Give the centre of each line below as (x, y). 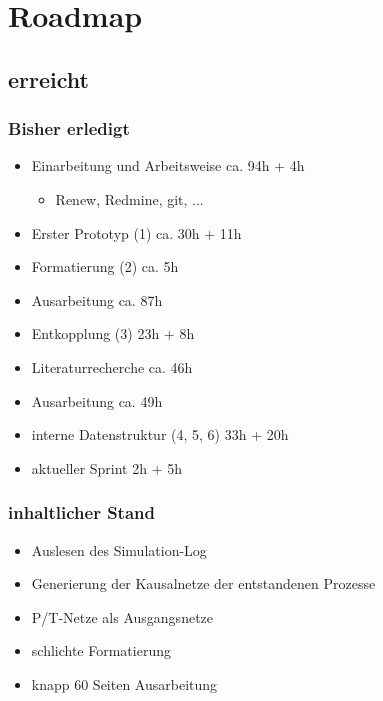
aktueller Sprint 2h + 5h (107, 467)
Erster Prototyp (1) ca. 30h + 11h (136, 232)
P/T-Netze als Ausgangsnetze (122, 616)
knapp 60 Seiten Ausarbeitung (124, 683)
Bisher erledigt (69, 128)
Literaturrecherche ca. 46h (112, 366)
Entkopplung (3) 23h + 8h (113, 333)
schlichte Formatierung (101, 650)
